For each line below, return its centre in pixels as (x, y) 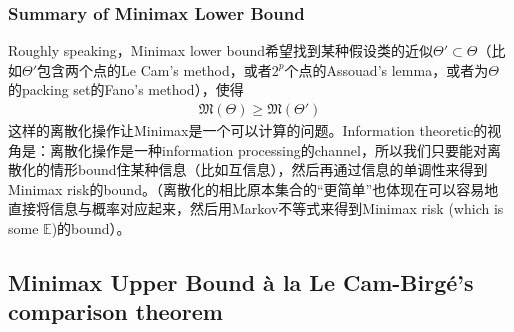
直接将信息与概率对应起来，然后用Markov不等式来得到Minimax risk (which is (256, 208)
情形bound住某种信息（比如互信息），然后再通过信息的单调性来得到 (268, 169)
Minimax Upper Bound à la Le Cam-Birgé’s (241, 281)
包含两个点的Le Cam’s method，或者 (154, 69)
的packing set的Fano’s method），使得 (126, 89)
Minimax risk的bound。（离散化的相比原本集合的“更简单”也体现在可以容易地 (253, 188)
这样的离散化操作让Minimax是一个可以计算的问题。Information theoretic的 (248, 130)
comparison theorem (115, 311)
